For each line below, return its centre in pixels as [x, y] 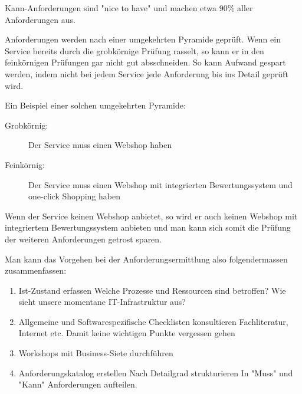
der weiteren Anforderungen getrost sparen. [83, 239]
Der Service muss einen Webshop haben [100, 145]
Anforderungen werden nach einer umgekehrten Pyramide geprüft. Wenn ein [143, 39]
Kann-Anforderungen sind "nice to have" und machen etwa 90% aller [129, 8]
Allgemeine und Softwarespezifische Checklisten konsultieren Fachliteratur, [153, 321]
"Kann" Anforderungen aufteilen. [78, 384]
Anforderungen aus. [40, 19]
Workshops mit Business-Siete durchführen [96, 353]
